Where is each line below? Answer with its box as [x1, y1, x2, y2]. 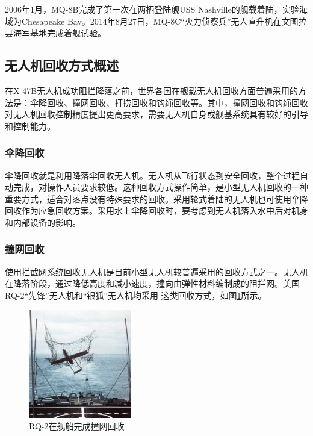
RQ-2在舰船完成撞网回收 [29, 420, 125, 432]
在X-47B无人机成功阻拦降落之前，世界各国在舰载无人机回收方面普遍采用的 [5, 84, 299, 96]
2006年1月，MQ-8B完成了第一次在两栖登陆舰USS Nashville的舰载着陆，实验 [5, 3, 299, 15]
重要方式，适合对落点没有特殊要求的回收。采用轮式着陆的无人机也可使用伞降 [5, 192, 308, 205]
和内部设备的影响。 [5, 216, 81, 228]
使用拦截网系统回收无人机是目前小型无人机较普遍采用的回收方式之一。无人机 [5, 265, 308, 278]
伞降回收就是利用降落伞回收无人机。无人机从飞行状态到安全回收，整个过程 [5, 169, 300, 181]
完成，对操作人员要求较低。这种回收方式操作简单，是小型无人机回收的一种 [13, 181, 308, 193]
